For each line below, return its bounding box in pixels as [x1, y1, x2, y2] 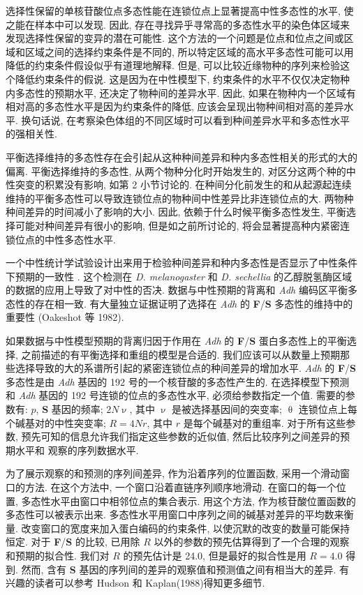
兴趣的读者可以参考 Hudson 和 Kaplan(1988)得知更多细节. [6, 575, 265, 590]
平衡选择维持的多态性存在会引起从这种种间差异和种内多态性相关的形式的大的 [6, 149, 357, 164]
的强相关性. [6, 126, 57, 141]
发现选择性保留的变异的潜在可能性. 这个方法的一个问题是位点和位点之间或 [6, 31, 344, 45]
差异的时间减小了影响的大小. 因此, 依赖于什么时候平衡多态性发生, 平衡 [24, 204, 346, 219]
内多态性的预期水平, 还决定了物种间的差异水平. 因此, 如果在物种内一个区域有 [6, 85, 356, 100]
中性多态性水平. [44, 232, 116, 246]
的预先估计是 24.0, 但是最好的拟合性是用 [123, 548, 306, 562]
